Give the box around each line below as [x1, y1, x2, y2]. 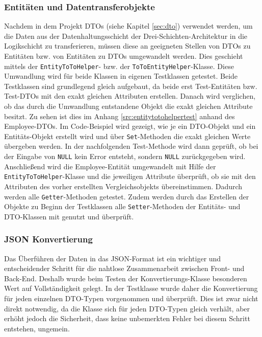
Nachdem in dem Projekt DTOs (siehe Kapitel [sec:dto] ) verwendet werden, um [4, 20, 253, 31]
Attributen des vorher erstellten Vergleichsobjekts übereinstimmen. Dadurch [4, 181, 243, 191]
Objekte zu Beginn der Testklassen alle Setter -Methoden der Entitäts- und [4, 201, 241, 212]
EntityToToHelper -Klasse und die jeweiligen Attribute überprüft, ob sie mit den [4, 171, 256, 182]
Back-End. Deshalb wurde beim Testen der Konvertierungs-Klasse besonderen [4, 273, 247, 283]
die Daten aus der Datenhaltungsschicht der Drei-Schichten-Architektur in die [4, 30, 248, 41]
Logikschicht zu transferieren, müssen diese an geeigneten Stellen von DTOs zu [4, 40, 251, 51]
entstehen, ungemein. [4, 323, 70, 333]
